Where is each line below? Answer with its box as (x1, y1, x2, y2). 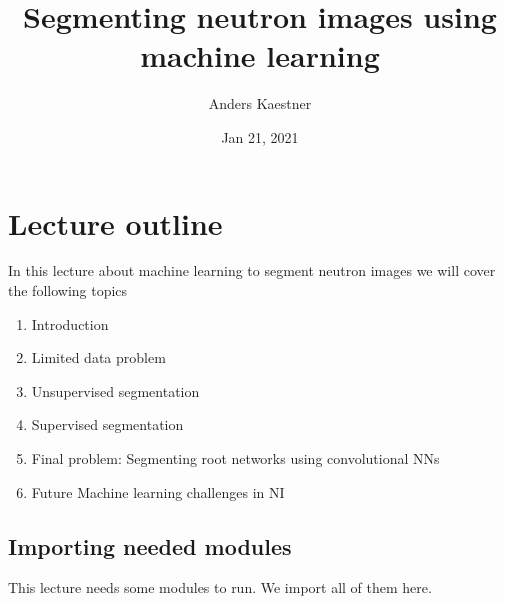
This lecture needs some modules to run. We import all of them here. (8, 577, 432, 598)
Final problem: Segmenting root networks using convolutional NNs (31, 448, 440, 468)
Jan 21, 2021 (221, 126, 299, 147)
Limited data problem (31, 347, 166, 368)
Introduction (31, 313, 109, 334)
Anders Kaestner (208, 93, 312, 114)
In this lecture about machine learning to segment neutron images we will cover (8, 260, 496, 281)
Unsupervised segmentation (31, 380, 200, 401)
